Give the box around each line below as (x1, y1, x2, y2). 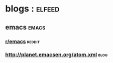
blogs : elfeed (5, 3, 60, 14)
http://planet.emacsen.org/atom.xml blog (5, 51, 108, 58)
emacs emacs (5, 23, 46, 31)
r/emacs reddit (5, 38, 40, 45)
